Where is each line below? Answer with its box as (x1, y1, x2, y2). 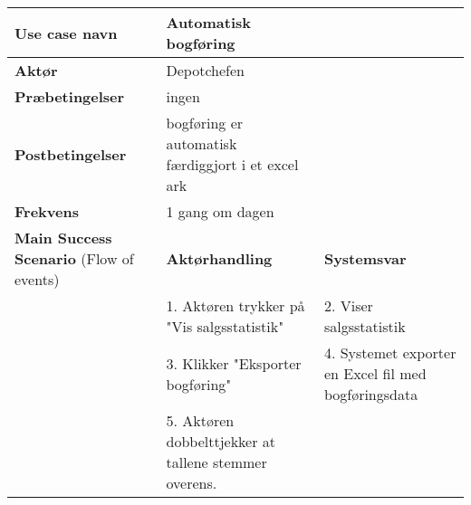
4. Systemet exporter (323, 342, 457, 363)
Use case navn (14, 22, 118, 43)
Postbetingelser (14, 143, 127, 165)
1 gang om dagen (166, 201, 274, 222)
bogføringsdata (323, 384, 418, 405)
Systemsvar (323, 248, 407, 269)
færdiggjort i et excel (166, 154, 299, 175)
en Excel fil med (323, 363, 427, 384)
